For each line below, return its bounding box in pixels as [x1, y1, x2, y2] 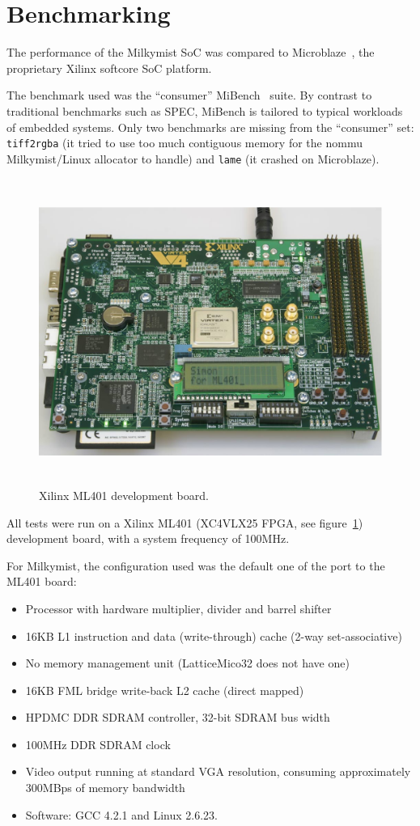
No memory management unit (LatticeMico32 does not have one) [25, 654, 350, 671]
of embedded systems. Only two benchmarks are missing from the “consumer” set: [6, 118, 414, 135]
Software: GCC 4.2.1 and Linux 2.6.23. [25, 806, 218, 823]
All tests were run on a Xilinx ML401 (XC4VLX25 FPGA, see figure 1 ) [6, 514, 363, 531]
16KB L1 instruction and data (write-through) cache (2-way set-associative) [25, 627, 402, 644]
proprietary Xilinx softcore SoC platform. [6, 59, 212, 76]
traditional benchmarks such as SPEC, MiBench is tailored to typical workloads [6, 102, 403, 119]
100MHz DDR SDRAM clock [25, 735, 171, 752]
